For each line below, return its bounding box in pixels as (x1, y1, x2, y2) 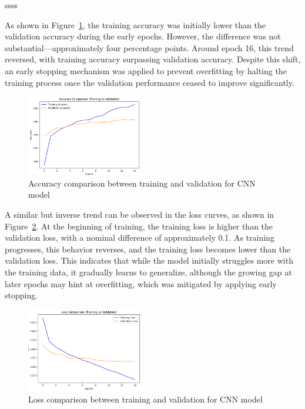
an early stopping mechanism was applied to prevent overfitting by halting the (5, 64, 287, 77)
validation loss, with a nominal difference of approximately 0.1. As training (5, 231, 274, 244)
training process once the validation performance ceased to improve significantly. (5, 76, 294, 88)
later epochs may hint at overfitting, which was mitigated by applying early (5, 277, 277, 290)
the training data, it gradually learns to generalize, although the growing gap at (5, 265, 292, 278)
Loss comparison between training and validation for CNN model (28, 393, 263, 405)
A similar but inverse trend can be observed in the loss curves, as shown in (5, 208, 274, 220)
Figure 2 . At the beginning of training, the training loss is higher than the (5, 220, 273, 232)
